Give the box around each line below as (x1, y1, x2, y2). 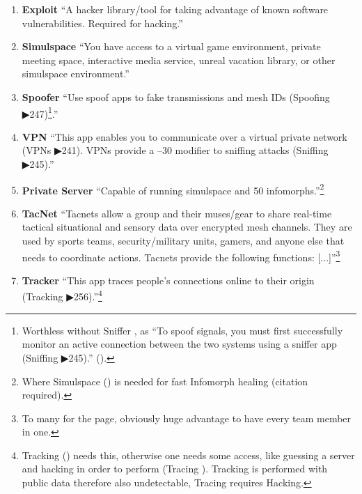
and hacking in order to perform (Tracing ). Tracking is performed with (22, 461, 328, 476)
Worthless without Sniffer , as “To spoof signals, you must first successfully (22, 323, 343, 337)
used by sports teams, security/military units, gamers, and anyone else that (22, 233, 345, 248)
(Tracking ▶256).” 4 (22, 287, 102, 304)
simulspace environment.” (22, 66, 129, 81)
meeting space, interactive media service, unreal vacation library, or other (22, 52, 336, 67)
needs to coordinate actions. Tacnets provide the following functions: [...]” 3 (22, 247, 340, 264)
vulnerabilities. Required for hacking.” (22, 15, 183, 30)
